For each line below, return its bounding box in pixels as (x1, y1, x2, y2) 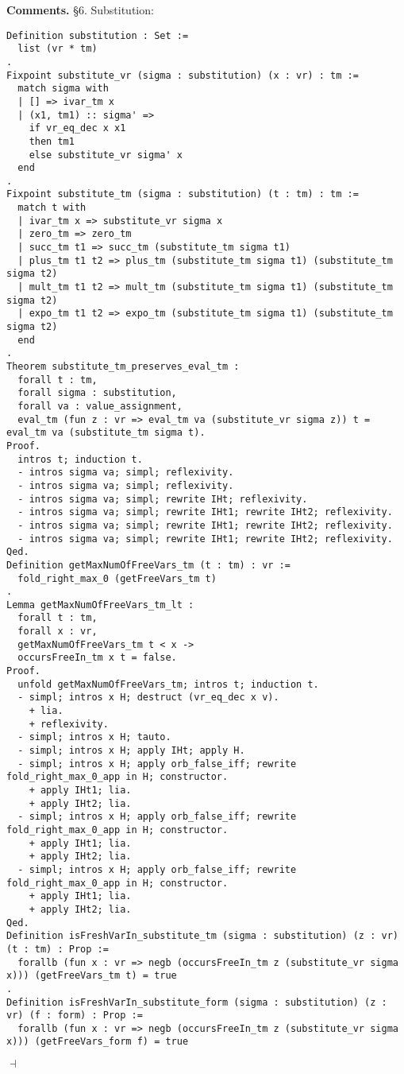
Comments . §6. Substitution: (6, 2, 154, 17)
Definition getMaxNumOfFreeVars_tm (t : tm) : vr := (6, 559, 290, 571)
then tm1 (29, 135, 75, 147)
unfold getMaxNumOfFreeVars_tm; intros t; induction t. (17, 678, 319, 690)
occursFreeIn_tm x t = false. (17, 652, 177, 664)
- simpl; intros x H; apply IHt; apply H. (17, 745, 245, 757)
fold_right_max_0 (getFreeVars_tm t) (17, 572, 217, 584)
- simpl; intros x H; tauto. (17, 731, 171, 743)
